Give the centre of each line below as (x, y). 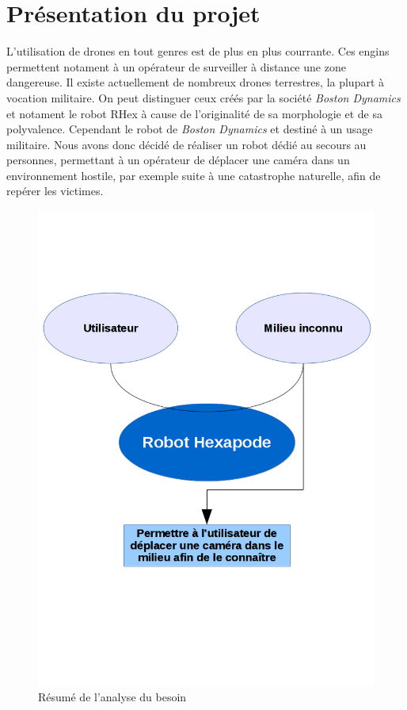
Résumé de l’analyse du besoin (112, 697)
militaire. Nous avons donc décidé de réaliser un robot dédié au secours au (186, 144)
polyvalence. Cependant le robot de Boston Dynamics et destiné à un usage (190, 129)
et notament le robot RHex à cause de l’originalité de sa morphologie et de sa (194, 113)
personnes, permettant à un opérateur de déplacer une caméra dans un (178, 160)
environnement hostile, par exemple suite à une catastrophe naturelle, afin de (194, 175)
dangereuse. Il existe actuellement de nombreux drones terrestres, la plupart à (196, 82)
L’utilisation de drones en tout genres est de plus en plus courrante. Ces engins (198, 51)
